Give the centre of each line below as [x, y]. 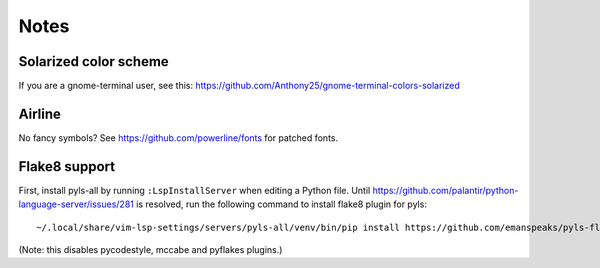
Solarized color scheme [93, 61]
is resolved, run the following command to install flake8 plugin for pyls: [281, 204]
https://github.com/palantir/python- [445, 190]
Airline [40, 113]
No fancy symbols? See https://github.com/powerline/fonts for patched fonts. [178, 137]
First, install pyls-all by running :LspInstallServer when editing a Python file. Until [194, 190]
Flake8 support [66, 166]
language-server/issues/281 [76, 204]
